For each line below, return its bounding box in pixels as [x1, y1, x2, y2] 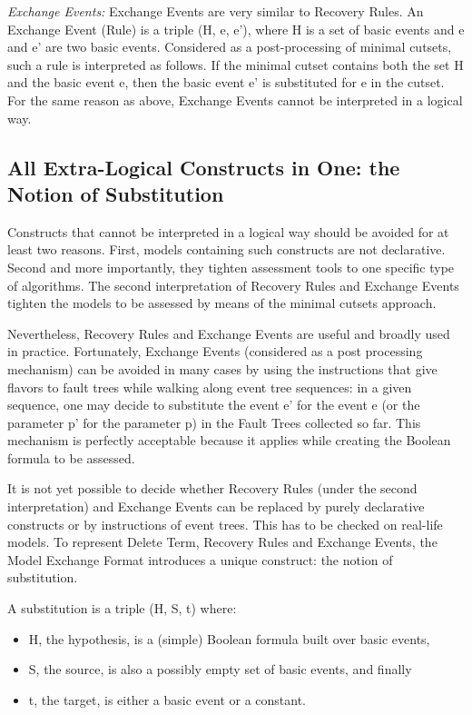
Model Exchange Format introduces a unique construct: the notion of [7, 550, 393, 569]
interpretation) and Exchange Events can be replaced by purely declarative [7, 497, 425, 516]
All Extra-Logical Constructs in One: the [7, 153, 400, 181]
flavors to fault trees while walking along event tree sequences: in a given [7, 377, 412, 396]
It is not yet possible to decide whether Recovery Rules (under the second [7, 479, 418, 498]
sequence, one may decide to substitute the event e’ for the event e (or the [7, 395, 420, 414]
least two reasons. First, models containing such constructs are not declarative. [7, 240, 446, 259]
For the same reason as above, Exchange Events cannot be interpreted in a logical [7, 90, 463, 109]
